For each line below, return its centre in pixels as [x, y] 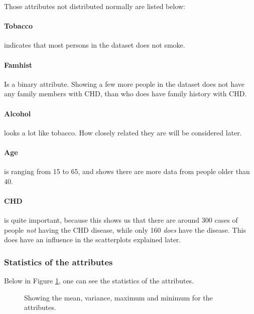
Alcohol [18, 113]
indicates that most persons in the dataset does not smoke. [95, 45]
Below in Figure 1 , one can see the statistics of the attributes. [99, 281]
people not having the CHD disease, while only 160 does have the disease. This [125, 229]
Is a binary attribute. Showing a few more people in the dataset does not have [124, 84]
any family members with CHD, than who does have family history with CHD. [125, 94]
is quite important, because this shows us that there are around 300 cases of [121, 220]
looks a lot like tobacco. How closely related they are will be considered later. [123, 132]
